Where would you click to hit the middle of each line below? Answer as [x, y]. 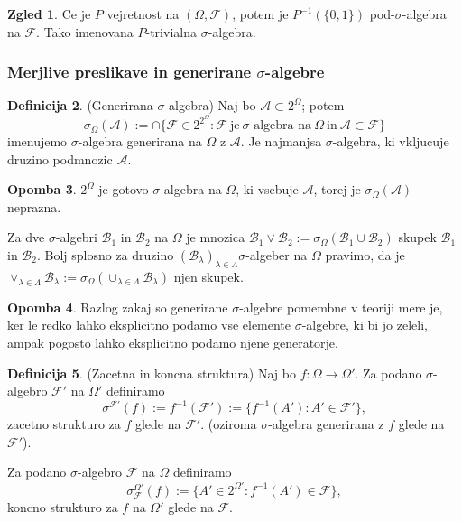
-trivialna [171, 31]
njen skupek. [208, 276]
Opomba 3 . [42, 189]
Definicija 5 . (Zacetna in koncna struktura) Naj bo [152, 373]
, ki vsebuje [267, 189]
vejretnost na [143, 14]
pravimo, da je [365, 255]
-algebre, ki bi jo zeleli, [365, 325]
